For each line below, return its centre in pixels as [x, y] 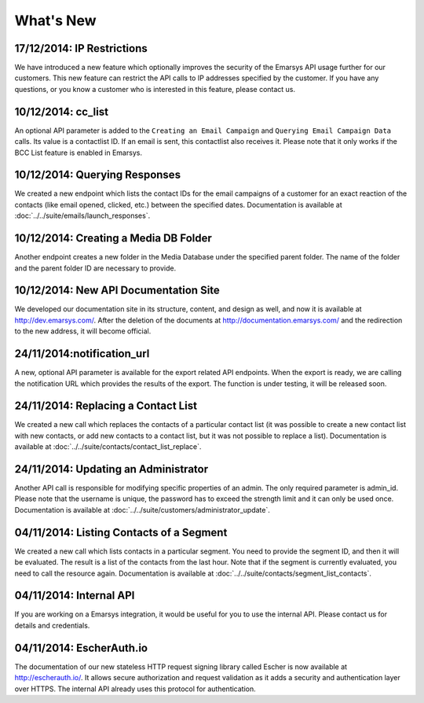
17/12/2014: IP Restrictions [81, 48]
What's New [56, 20]
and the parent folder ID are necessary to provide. [95, 268]
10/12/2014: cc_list [62, 111]
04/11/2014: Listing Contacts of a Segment [121, 532]
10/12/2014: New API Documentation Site [117, 291]
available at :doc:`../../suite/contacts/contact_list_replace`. [108, 447]
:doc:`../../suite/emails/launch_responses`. [82, 215]
